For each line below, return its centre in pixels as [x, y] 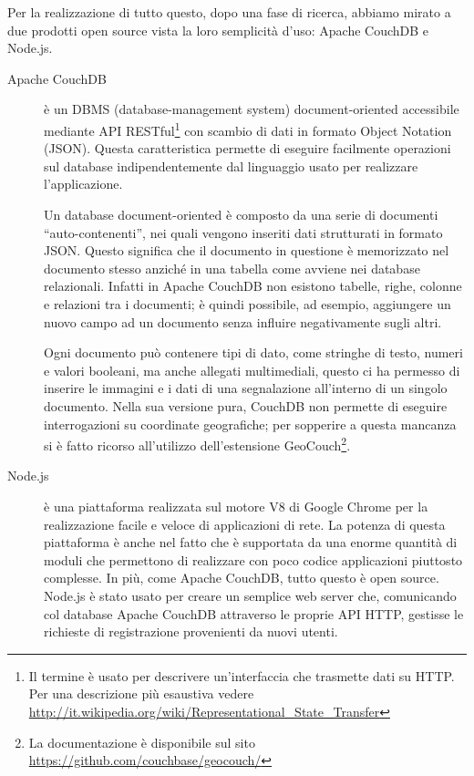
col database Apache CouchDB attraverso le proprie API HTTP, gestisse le [254, 613]
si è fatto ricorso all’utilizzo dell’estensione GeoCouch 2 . [197, 444]
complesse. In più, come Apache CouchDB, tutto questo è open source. [242, 578]
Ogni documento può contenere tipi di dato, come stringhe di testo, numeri [253, 352]
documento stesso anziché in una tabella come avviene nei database [232, 268]
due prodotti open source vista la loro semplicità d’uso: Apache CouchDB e [218, 30]
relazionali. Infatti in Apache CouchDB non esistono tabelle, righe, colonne [253, 286]
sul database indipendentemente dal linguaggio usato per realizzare [231, 166]
